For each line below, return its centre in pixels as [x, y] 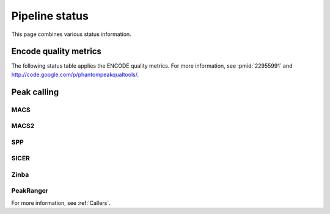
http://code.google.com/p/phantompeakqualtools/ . [75, 74]
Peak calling [35, 92]
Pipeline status [50, 16]
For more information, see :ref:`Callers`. [61, 203]
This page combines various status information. [71, 34]
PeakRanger [30, 191]
